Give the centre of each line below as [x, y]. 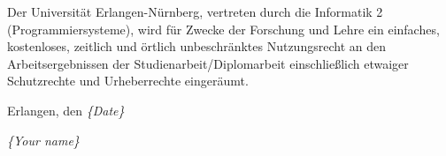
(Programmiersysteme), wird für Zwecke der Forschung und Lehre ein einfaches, [223, 29]
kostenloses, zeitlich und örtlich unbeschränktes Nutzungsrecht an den [196, 46]
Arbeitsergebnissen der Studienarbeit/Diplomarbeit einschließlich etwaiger [208, 63]
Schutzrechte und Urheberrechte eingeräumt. [128, 81]
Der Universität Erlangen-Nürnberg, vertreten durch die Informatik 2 [195, 11]
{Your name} [43, 140]
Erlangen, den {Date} [66, 110]
